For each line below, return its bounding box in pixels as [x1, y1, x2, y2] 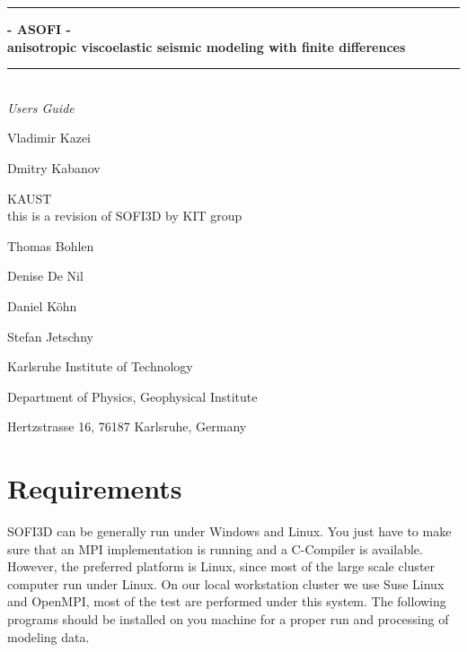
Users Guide [7, 98, 75, 117]
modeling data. [7, 627, 90, 646]
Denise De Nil [7, 266, 84, 285]
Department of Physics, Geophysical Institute [7, 387, 258, 405]
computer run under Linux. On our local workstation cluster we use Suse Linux [7, 574, 445, 593]
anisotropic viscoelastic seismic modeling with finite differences [7, 37, 406, 56]
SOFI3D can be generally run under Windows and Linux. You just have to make [7, 522, 452, 541]
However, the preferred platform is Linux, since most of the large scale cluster [7, 557, 436, 576]
